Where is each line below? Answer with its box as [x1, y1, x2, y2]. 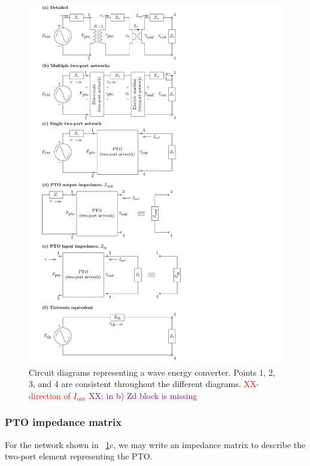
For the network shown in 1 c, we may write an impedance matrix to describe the [5, 438, 306, 450]
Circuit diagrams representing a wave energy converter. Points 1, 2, [29, 366, 275, 378]
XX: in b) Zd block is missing [89, 389, 197, 401]
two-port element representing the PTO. [5, 450, 153, 462]
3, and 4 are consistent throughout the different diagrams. [29, 377, 241, 390]
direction [29, 389, 61, 401]
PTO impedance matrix [5, 415, 122, 430]
